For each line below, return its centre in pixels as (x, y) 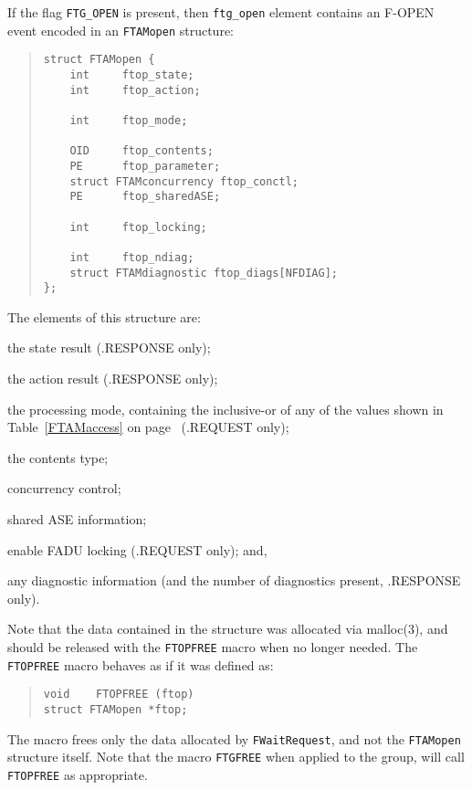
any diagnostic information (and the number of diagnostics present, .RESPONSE (234, 580)
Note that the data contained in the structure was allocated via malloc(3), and (228, 629)
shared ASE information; (77, 518)
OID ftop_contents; (142, 151)
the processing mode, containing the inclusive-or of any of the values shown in (226, 409)
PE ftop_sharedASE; (145, 197)
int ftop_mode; (129, 120)
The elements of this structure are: (104, 316)
